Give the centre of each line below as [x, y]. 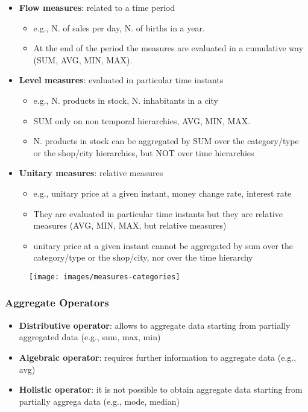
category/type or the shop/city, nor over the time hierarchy [143, 257]
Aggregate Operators [57, 303]
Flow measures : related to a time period [97, 7]
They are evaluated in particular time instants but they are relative [158, 213]
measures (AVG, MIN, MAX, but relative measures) [130, 225]
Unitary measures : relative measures [91, 173]
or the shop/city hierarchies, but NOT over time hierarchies [144, 152]
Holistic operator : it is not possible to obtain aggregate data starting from [161, 389]
